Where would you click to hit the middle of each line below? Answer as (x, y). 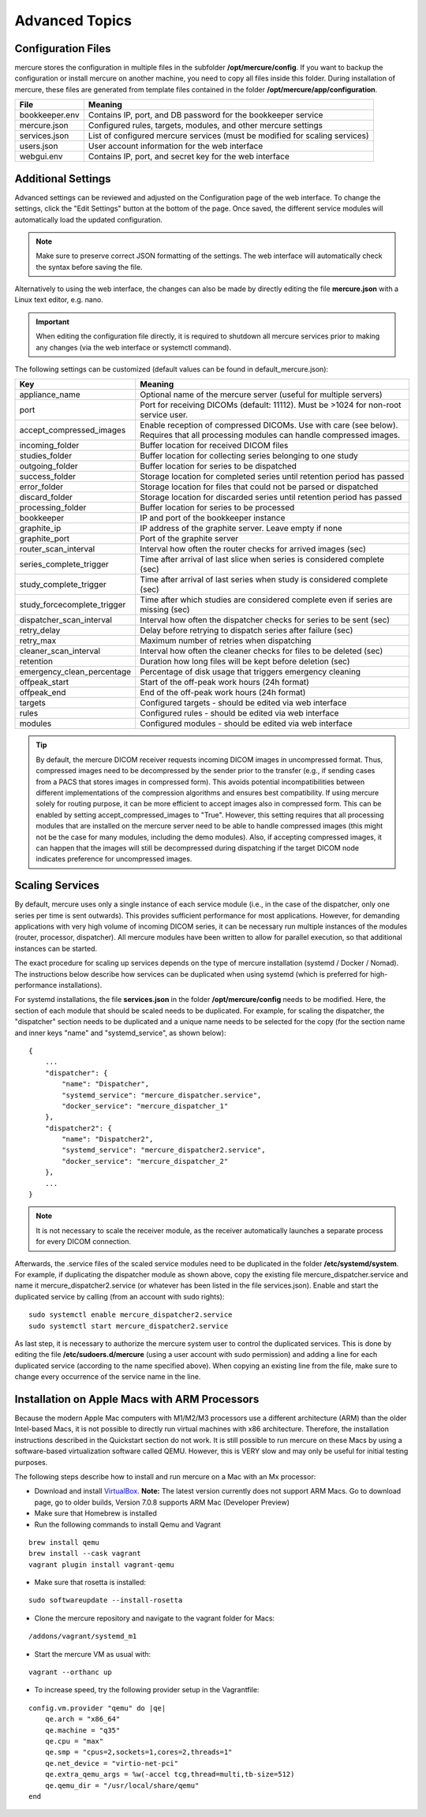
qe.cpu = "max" (74, 1741)
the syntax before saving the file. (89, 267)
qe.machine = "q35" (82, 1730)
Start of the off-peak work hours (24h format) (224, 682)
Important (53, 322)
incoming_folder (49, 446)
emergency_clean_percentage (75, 672)
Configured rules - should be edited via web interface (239, 713)
